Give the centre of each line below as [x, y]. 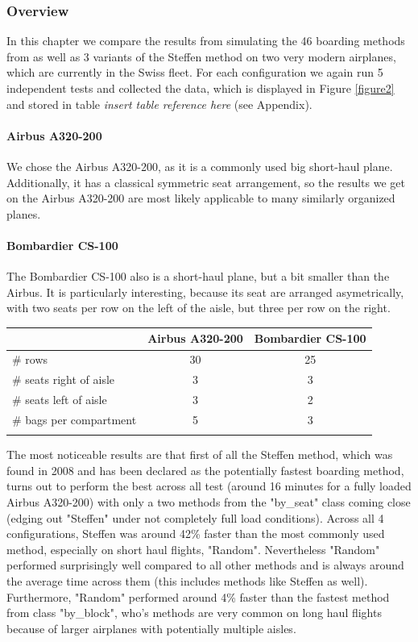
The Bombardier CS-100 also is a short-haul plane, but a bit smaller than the [198, 276]
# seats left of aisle [60, 399]
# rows [30, 359]
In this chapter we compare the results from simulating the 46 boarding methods [206, 41]
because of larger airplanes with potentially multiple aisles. [151, 628]
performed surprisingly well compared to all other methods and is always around [205, 565]
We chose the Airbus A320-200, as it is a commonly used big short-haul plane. [200, 166]
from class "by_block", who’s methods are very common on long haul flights [194, 613]
